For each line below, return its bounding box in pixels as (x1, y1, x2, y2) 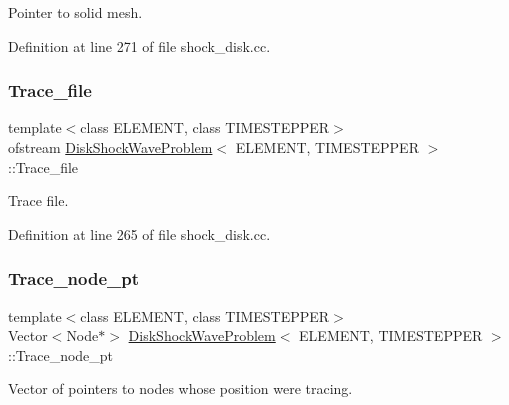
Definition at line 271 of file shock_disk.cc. (8, 35, 271, 56)
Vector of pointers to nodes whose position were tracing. (8, 378, 353, 399)
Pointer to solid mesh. (8, 2, 143, 22)
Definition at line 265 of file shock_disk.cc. (8, 223, 271, 244)
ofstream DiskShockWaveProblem (8, 137, 213, 157)
